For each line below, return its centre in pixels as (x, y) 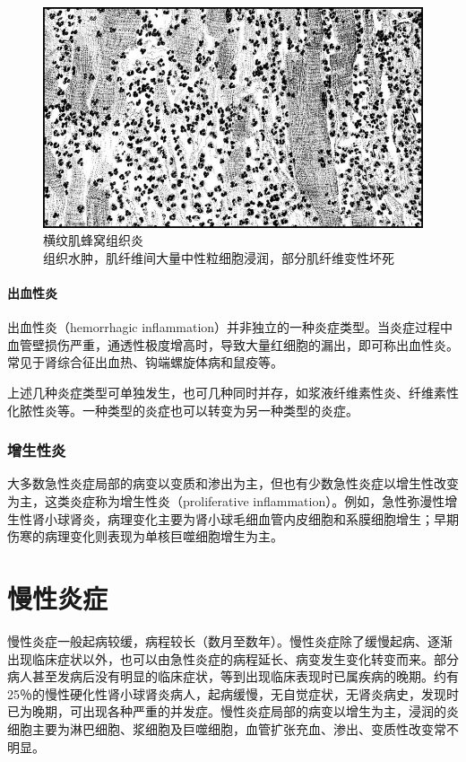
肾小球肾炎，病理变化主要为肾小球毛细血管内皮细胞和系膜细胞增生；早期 (245, 518)
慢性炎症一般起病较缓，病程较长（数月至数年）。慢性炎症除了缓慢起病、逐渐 (230, 640)
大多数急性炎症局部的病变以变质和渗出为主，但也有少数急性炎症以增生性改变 (233, 483)
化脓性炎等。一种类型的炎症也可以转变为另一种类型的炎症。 (183, 410)
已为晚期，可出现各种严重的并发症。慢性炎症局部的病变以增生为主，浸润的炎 (233, 711)
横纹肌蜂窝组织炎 (93, 240)
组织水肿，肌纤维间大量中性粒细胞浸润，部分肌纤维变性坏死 (219, 257)
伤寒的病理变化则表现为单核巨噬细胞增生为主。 (145, 536)
